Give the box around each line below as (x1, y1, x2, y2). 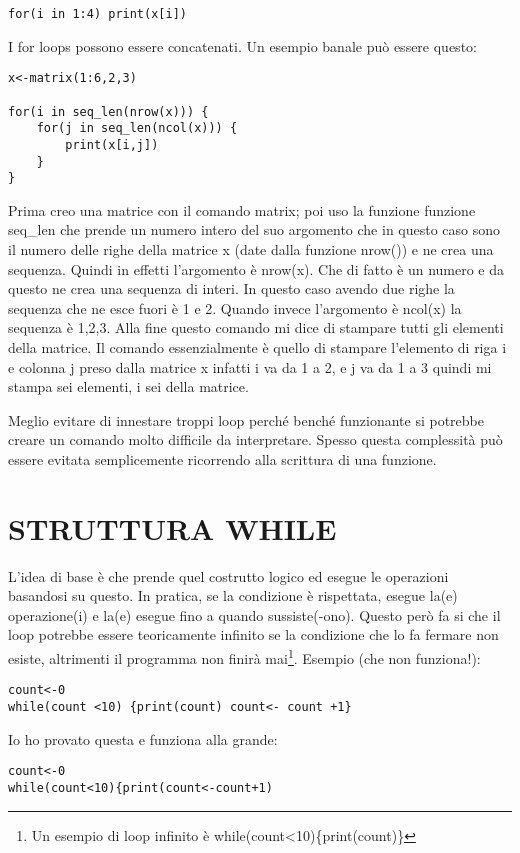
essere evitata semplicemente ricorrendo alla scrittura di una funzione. (8, 448, 437, 469)
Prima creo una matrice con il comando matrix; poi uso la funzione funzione (8, 199, 476, 220)
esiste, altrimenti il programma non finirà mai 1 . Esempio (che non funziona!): (8, 645, 481, 668)
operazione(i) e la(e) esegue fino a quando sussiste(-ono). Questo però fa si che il (8, 604, 501, 625)
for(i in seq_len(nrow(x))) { (8, 104, 209, 119)
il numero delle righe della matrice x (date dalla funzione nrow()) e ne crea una (8, 239, 494, 260)
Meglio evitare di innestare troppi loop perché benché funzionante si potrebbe (8, 409, 484, 430)
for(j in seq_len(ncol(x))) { (36, 121, 238, 136)
